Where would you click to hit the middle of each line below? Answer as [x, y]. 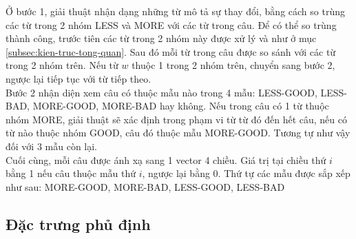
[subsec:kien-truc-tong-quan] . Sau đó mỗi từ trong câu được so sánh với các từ [171, 51]
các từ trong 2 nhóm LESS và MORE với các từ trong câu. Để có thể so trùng [171, 24]
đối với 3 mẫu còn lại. [51, 146]
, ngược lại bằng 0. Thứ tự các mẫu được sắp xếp [246, 173]
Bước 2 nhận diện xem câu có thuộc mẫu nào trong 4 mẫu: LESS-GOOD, [161, 92]
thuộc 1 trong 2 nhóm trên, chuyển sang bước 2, [233, 65]
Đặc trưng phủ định [78, 224]
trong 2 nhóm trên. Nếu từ [62, 65]
